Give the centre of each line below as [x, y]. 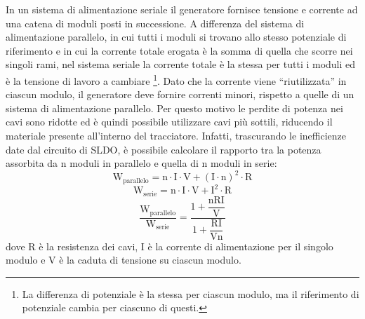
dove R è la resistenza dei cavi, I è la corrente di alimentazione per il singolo [170, 246]
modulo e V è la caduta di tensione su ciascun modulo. [124, 260]
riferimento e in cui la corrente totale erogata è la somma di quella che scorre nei [179, 50]
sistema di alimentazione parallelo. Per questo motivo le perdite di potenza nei [174, 108]
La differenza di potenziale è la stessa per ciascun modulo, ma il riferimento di [191, 293]
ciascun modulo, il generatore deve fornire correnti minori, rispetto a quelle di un [180, 94]
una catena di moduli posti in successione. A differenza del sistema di [155, 23]
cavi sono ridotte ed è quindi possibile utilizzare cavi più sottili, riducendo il [169, 122]
